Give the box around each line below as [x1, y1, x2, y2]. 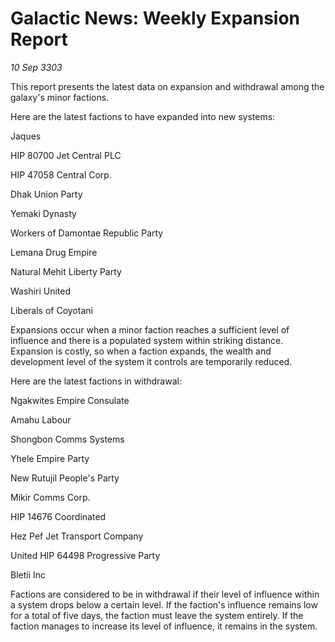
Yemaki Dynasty [10, 207, 77, 219]
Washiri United [10, 285, 71, 297]
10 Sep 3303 [10, 61, 63, 73]
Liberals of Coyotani [10, 304, 93, 316]
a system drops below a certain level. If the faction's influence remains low [10, 598, 318, 611]
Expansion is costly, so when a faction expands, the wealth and [10, 345, 272, 357]
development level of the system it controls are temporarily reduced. [10, 355, 293, 367]
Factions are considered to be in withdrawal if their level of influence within [10, 588, 320, 600]
